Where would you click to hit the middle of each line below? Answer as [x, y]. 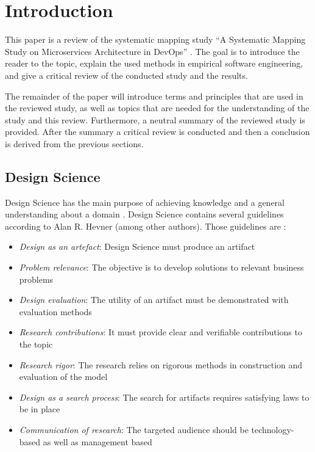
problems [36, 279]
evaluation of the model [63, 377]
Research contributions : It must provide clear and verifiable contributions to [161, 332]
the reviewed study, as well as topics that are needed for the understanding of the [157, 108]
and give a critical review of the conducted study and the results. [126, 75]
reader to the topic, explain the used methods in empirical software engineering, [154, 63]
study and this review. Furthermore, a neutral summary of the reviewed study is [155, 119]
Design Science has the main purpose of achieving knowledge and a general [145, 202]
